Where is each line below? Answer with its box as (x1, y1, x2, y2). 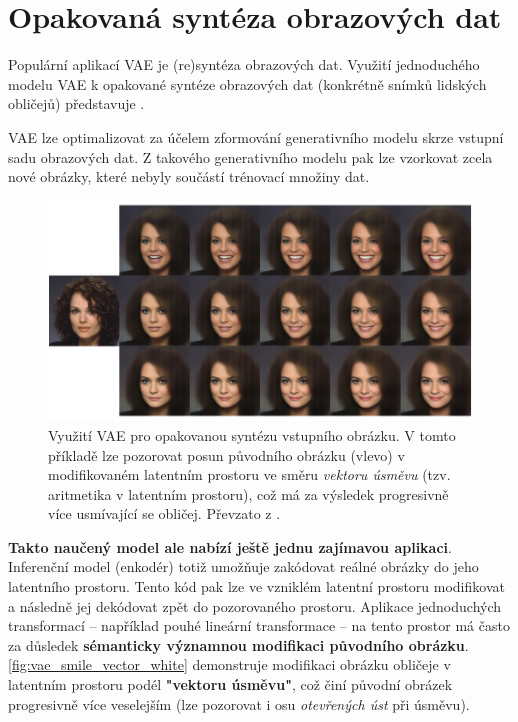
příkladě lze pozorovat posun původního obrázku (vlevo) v (48, 444, 405, 465)
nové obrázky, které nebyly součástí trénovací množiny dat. (8, 166, 370, 187)
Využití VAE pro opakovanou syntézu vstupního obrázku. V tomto (48, 424, 456, 445)
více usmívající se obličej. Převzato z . (48, 503, 281, 524)
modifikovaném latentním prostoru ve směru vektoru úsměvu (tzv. (48, 464, 451, 485)
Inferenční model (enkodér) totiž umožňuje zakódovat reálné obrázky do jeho (8, 556, 479, 577)
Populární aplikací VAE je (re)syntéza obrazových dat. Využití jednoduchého (8, 54, 480, 75)
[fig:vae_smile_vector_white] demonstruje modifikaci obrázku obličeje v (8, 654, 451, 675)
